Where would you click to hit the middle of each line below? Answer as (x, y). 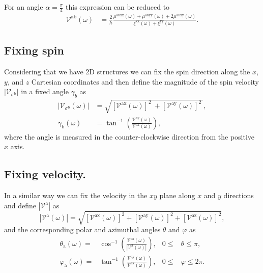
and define (20, 205)
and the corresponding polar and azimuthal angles (82, 229)
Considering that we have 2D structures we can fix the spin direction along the (127, 71)
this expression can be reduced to (118, 7)
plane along (177, 195)
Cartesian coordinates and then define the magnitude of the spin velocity (145, 81)
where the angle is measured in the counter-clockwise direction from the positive (129, 136)
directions (239, 195)
